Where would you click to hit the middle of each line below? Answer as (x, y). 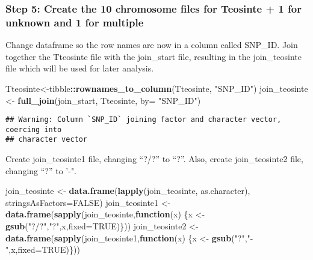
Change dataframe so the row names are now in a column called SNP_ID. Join (152, 45)
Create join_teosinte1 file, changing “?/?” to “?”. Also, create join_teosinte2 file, (154, 159)
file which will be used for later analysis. (80, 68)
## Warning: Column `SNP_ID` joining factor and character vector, (144, 120)
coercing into (34, 129)
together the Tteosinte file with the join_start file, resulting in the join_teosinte (153, 56)
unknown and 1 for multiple (75, 22)
